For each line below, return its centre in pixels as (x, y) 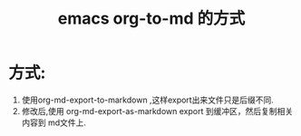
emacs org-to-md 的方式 (151, 19)
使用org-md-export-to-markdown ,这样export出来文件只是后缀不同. (147, 100)
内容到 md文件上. (54, 122)
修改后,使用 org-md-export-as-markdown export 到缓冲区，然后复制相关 (157, 111)
